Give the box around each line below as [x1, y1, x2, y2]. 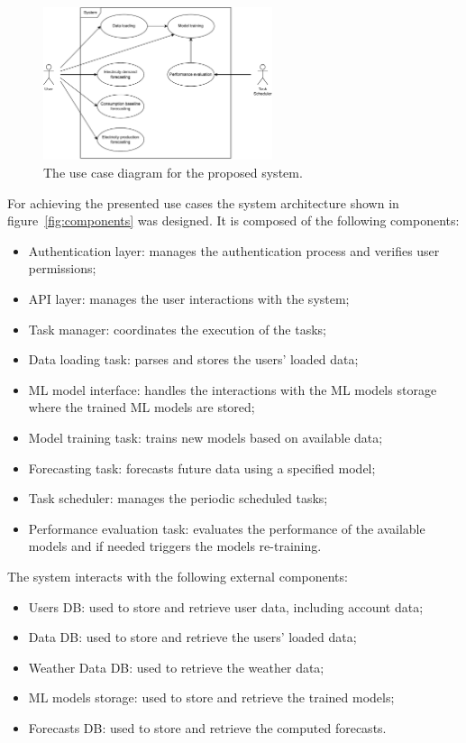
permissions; [28, 259, 96, 278]
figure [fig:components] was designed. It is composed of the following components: [7, 211, 460, 230]
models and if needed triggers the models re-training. [28, 537, 322, 555]
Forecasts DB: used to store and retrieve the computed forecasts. [28, 718, 387, 737]
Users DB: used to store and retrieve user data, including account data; [28, 597, 424, 616]
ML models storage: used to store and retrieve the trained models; [28, 688, 395, 707]
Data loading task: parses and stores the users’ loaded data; [28, 350, 359, 369]
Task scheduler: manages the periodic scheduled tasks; [28, 489, 328, 508]
